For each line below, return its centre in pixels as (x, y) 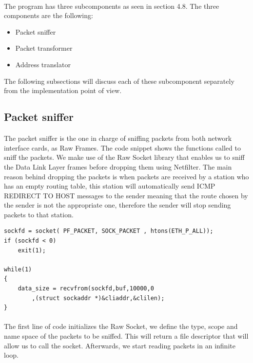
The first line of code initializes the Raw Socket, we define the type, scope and (121, 326)
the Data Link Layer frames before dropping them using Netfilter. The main (118, 166)
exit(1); (32, 250)
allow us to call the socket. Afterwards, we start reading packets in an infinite (120, 345)
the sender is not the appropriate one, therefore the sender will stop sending (117, 205)
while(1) (18, 269)
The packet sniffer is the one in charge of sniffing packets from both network (118, 138)
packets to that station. (39, 214)
